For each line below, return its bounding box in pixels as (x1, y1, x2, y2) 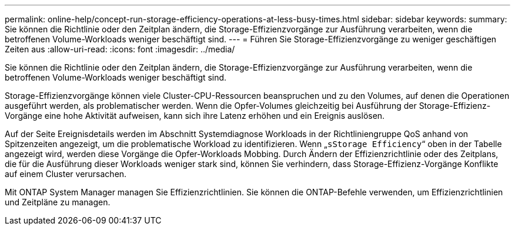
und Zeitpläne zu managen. (5, 197, 111, 207)
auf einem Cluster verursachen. (5, 169, 127, 179)
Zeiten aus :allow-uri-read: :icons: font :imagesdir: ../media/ (5, 44, 235, 54)
